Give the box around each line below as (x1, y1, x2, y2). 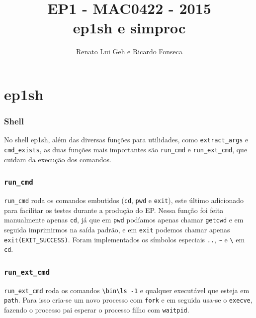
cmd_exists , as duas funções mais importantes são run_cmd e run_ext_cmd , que (4, 144, 248, 154)
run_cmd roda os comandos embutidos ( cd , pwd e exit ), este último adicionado (4, 195, 244, 205)
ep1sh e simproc (73, 17, 186, 38)
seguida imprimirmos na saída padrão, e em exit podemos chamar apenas (4, 224, 230, 234)
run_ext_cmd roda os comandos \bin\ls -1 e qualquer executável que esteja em (4, 285, 250, 295)
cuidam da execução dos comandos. (4, 154, 111, 164)
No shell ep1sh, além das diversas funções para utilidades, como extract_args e (4, 134, 249, 145)
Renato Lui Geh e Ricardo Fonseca (76, 46, 183, 57)
